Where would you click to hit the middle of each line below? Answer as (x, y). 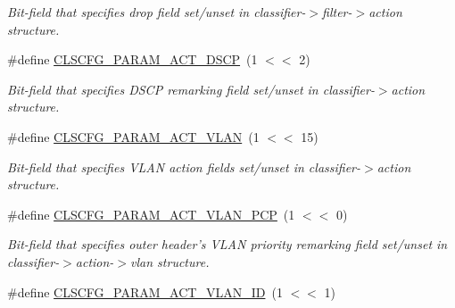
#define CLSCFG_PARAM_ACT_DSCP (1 (132, 59)
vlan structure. (170, 261)
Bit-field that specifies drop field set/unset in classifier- (157, 12)
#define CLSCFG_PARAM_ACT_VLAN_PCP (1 (151, 214)
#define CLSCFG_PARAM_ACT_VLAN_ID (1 (145, 291)
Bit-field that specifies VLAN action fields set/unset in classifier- (184, 166)
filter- (337, 12)
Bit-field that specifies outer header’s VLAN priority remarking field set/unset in (227, 244)
